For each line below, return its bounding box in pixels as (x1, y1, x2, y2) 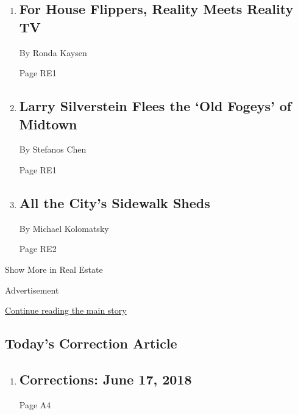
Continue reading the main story (5, 304, 127, 317)
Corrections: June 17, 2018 (19, 369, 192, 388)
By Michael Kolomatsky (19, 222, 109, 234)
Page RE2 (19, 242, 57, 255)
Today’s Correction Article (5, 334, 177, 353)
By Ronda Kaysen (19, 46, 87, 59)
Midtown (19, 114, 77, 133)
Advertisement (5, 283, 59, 296)
